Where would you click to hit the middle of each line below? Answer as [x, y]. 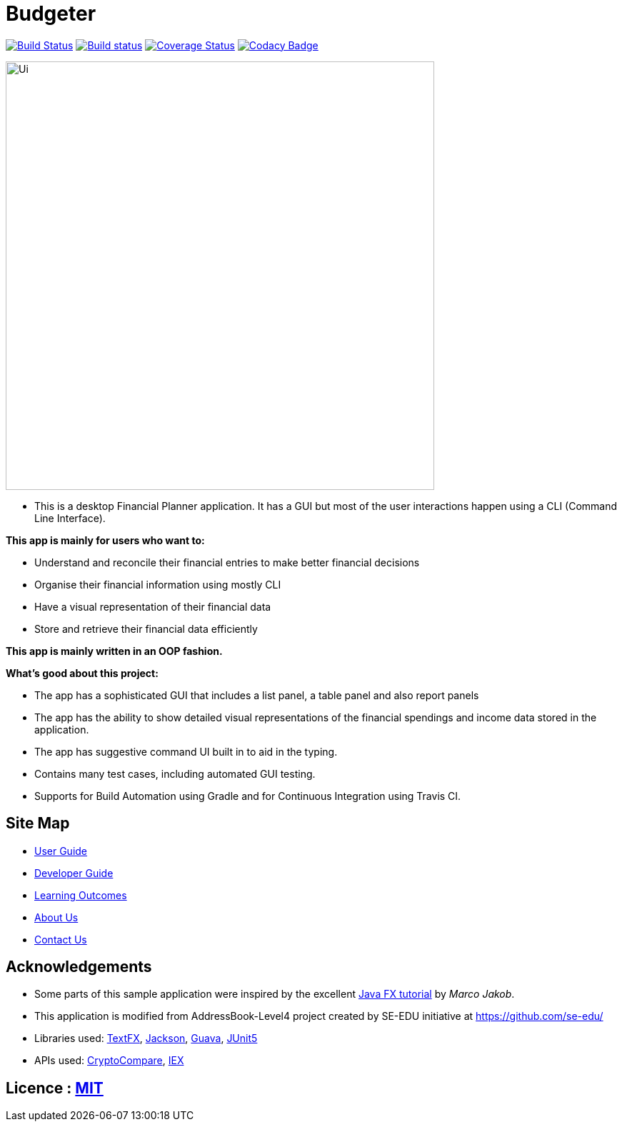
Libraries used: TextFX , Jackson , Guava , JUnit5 [146, 1038]
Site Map [38, 823]
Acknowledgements [79, 967]
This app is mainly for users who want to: [105, 540]
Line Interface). [70, 518]
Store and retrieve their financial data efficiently [146, 628]
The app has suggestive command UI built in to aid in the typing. [186, 751]
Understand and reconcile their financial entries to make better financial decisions [227, 562]
